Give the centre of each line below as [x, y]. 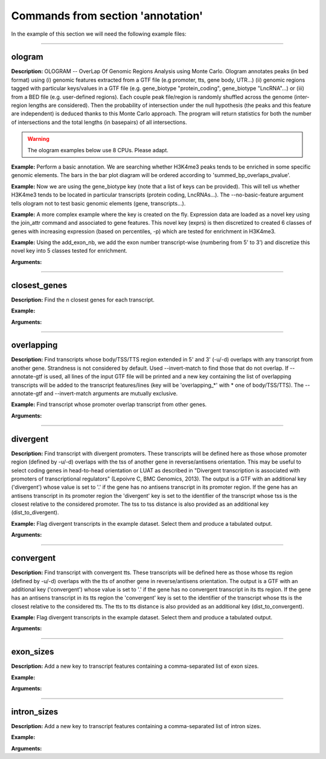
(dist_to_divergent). [35, 512]
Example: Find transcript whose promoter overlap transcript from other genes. [109, 404]
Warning [38, 139]
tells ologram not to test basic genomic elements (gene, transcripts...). [98, 203]
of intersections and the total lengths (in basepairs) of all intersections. [99, 122]
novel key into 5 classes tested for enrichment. [69, 251]
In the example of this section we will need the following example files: [99, 34]
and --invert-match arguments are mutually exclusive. [111, 393]
